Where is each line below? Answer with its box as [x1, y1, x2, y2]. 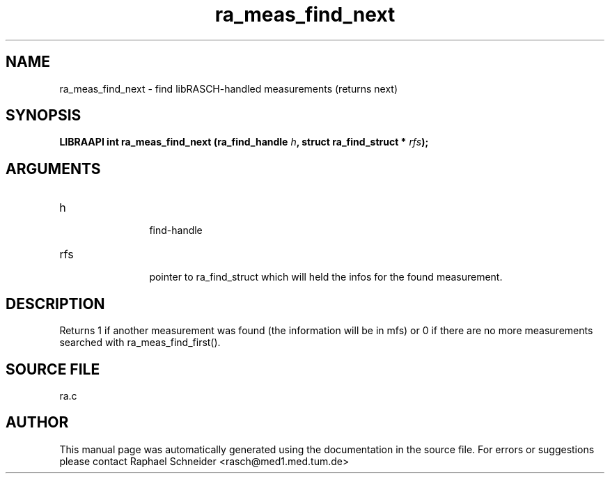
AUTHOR [6, 414, 69, 432]
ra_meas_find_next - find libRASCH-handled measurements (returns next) [59, 82, 398, 95]
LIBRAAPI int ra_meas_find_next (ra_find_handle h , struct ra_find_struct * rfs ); [59, 136, 429, 148]
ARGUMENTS [6, 159, 101, 178]
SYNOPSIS [6, 107, 81, 125]
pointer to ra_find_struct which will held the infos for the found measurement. [149, 271, 503, 283]
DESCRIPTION [6, 295, 105, 313]
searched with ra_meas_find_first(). [59, 336, 221, 349]
